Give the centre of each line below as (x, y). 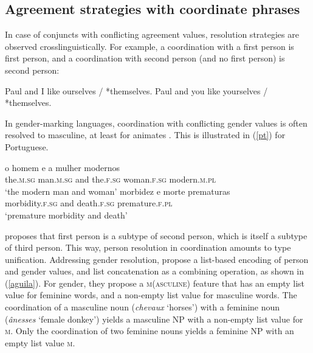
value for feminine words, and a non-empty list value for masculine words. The (151, 295)
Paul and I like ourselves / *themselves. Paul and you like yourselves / (136, 90)
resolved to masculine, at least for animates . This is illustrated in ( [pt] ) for (145, 135)
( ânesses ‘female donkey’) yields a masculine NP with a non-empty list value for (154, 319)
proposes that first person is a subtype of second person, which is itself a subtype (156, 235)
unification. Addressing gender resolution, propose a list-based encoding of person (157, 259)
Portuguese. (27, 146)
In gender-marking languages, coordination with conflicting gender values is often (156, 123)
